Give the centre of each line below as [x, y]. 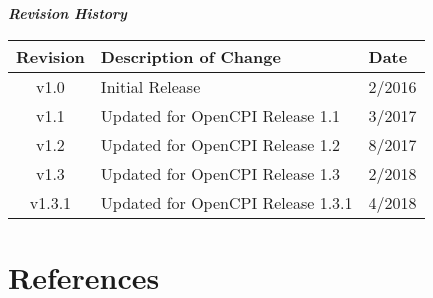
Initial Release [150, 86]
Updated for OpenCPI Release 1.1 [220, 115]
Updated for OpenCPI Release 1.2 [220, 144]
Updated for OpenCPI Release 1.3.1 [226, 202]
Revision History [67, 13]
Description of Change [190, 56]
